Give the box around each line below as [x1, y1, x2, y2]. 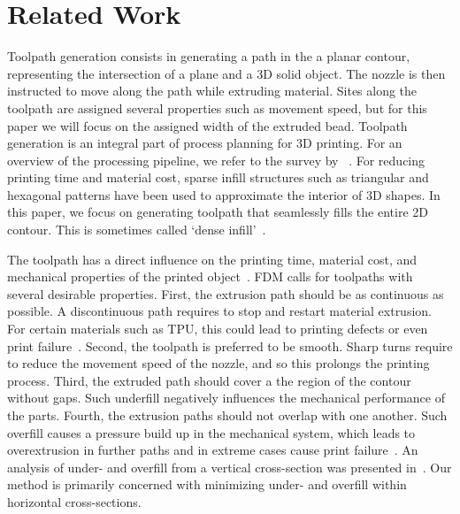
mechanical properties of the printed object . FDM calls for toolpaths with [7, 267, 413, 286]
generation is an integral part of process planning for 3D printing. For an [7, 134, 402, 152]
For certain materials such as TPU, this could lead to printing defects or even [7, 319, 428, 338]
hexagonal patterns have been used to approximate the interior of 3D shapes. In [7, 185, 441, 203]
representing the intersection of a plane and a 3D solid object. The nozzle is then [7, 64, 446, 82]
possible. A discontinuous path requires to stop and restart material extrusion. [7, 302, 432, 320]
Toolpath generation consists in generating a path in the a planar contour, [7, 47, 410, 65]
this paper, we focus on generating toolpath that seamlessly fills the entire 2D [7, 203, 428, 221]
